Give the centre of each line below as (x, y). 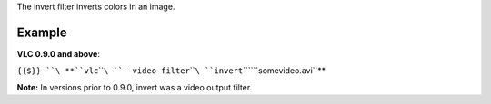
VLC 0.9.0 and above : (58, 53)
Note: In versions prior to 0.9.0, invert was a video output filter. (135, 87)
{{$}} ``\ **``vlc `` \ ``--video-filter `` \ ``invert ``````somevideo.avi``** (171, 71)
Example (42, 32)
